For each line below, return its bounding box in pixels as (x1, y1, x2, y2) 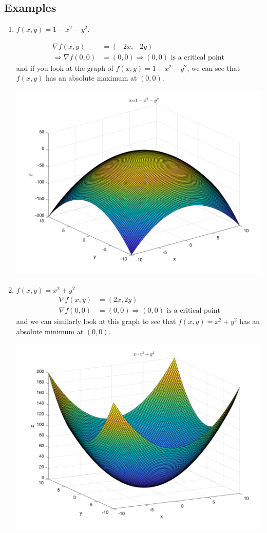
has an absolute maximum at (45, 72, 137, 83)
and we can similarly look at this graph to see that (16, 316, 176, 327)
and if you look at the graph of (16, 62, 113, 73)
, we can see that (187, 62, 240, 73)
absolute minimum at (16, 326, 84, 337)
